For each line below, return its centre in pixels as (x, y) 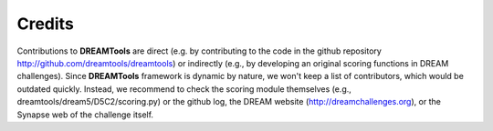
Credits (46, 24)
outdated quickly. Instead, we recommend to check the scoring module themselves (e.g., (184, 89)
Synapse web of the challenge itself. (85, 115)
